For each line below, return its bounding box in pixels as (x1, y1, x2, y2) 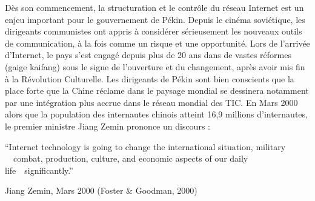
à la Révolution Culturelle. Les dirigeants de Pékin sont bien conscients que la (5, 72, 294, 85)
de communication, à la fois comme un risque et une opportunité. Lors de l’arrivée (5, 36, 310, 49)
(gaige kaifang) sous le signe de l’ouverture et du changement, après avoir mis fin (5, 60, 305, 73)
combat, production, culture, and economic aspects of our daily (13, 152, 248, 165)
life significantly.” (5, 163, 73, 176)
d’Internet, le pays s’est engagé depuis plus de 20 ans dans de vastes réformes (5, 48, 291, 61)
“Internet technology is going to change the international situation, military (5, 140, 286, 153)
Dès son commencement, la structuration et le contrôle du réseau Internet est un (5, 1, 304, 13)
